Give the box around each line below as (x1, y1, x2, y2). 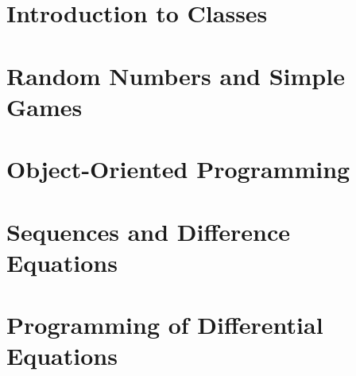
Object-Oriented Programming (6, 153, 350, 185)
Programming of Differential (6, 308, 323, 341)
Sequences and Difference (6, 215, 291, 247)
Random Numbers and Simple (6, 59, 345, 91)
